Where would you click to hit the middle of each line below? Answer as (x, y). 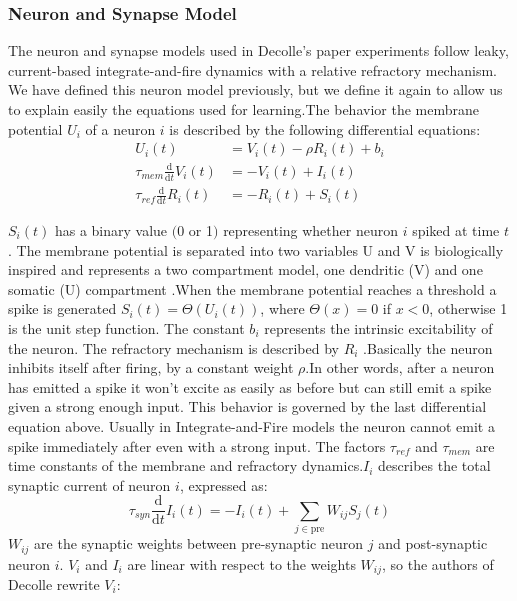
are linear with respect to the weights (241, 563)
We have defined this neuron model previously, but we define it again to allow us (255, 89)
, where (282, 308)
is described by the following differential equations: (325, 128)
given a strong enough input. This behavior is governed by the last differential (247, 406)
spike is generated (62, 308)
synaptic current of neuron (89, 484)
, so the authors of (438, 563)
